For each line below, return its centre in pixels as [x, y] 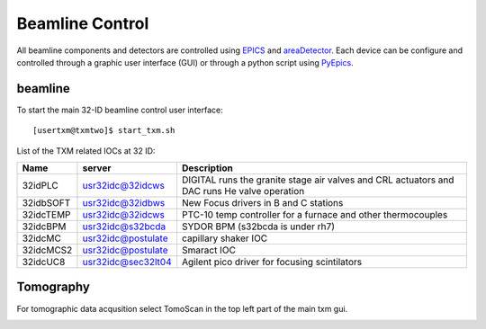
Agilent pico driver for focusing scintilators [272, 262]
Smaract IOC [208, 250]
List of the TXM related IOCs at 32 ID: [86, 151]
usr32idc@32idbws [124, 203]
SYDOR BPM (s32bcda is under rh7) [258, 227]
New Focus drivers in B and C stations [262, 203]
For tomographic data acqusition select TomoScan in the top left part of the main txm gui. [182, 308]
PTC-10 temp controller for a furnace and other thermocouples [315, 215]
